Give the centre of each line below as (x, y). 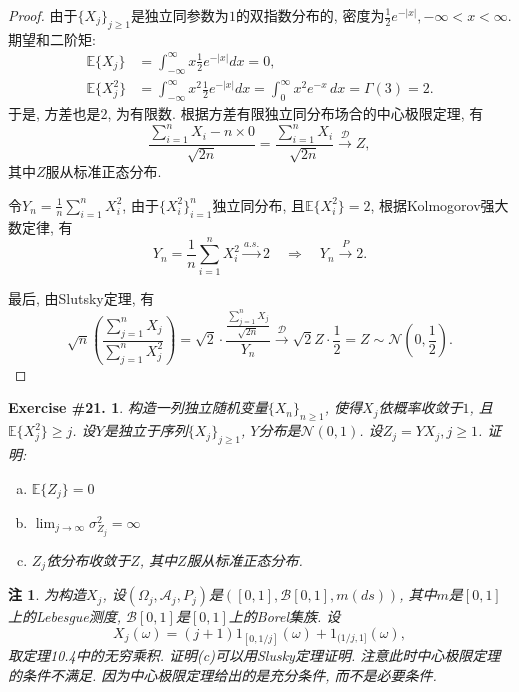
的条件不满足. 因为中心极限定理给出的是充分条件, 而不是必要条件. (222, 674)
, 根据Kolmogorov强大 (439, 204)
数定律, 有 (40, 226)
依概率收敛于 (420, 407)
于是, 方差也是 (54, 113)
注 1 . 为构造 (47, 594)
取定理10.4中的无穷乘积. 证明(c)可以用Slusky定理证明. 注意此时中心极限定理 (254, 655)
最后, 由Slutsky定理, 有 (81, 298)
